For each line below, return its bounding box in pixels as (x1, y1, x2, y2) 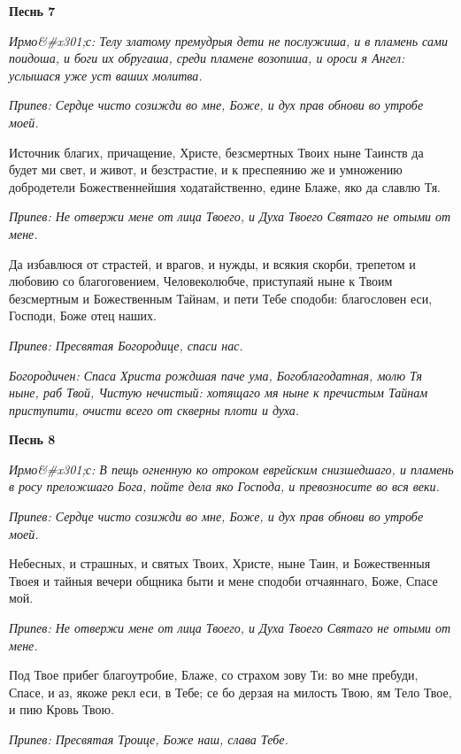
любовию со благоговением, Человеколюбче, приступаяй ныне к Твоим (9, 272, 393, 290)
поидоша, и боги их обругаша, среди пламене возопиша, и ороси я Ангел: (9, 49, 405, 67)
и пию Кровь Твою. (9, 700, 114, 719)
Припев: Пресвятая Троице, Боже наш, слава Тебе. (9, 730, 288, 748)
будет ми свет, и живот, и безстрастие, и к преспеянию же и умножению (9, 160, 403, 179)
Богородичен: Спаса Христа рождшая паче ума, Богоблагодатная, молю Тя (9, 365, 422, 384)
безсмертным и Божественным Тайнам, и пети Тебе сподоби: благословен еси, (9, 289, 433, 307)
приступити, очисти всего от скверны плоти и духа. (9, 400, 300, 419)
